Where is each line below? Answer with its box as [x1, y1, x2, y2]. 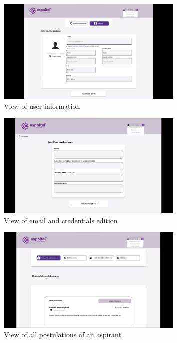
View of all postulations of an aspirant [4, 329, 121, 340]
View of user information [4, 101, 80, 111]
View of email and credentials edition [4, 215, 118, 225]
